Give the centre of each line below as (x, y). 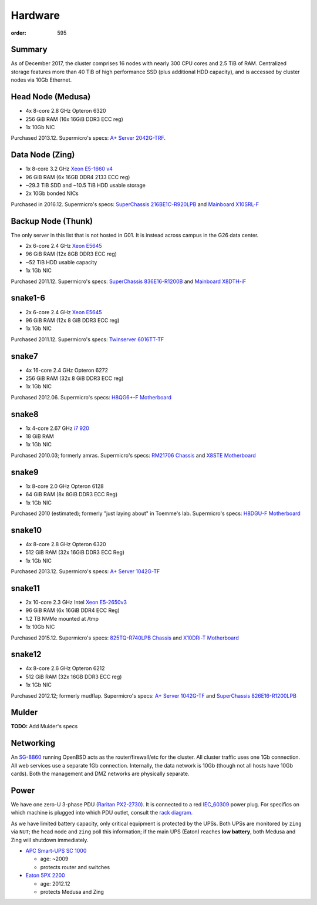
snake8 (25, 414)
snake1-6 (28, 298)
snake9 (25, 472)
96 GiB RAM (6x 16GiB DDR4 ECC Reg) (72, 610)
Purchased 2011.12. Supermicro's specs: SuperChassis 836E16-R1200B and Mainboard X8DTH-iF (129, 281)
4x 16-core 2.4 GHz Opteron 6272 (67, 370)
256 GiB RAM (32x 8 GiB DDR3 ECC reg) (75, 378)
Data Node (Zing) (43, 155)
